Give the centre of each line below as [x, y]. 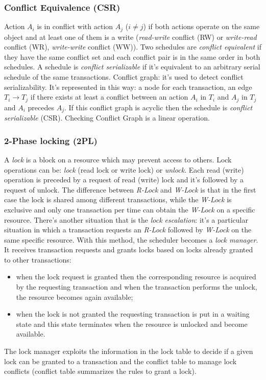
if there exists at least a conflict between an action [109, 97]
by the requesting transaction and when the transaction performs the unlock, [137, 287]
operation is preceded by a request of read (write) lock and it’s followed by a [124, 180]
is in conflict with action [75, 26]
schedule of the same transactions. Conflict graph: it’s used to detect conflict [124, 77]
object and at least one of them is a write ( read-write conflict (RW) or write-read [130, 37]
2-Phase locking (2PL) [51, 140]
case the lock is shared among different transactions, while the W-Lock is [118, 199]
